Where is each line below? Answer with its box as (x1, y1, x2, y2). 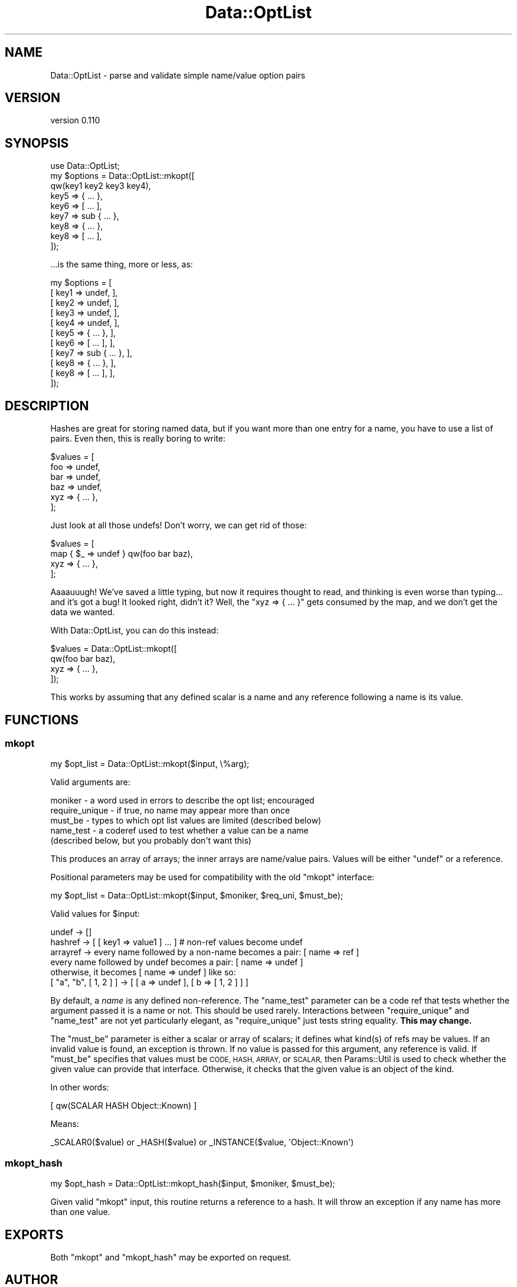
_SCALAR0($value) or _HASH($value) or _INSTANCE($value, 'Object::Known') (50, 1137, 354, 1148)
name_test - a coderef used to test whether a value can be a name (50, 825, 309, 836)
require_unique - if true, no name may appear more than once (50, 805, 290, 816)
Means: (50, 1119, 79, 1129)
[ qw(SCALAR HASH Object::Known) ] (50, 1100, 197, 1111)
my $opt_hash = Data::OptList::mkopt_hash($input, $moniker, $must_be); (50, 1178, 335, 1189)
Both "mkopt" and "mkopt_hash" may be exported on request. (50, 1252, 292, 1262)
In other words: (50, 1082, 109, 1093)
